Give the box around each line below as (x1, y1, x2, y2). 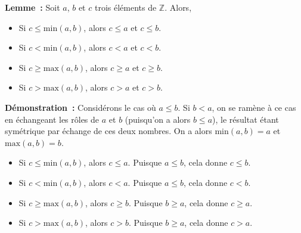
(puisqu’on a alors (125, 113, 191, 125)
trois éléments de (94, 1, 157, 13)
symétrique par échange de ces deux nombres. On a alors (5, 125, 212, 137)
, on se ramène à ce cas (212, 101, 296, 113)
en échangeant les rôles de (5, 113, 100, 125)
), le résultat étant (212, 113, 279, 125)
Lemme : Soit (5, 1, 60, 13)
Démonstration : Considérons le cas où (5, 101, 156, 113)
